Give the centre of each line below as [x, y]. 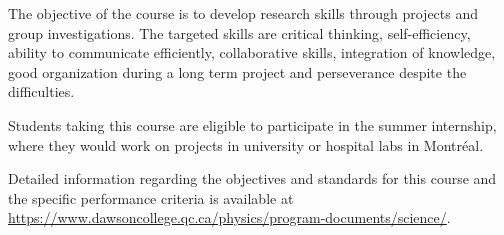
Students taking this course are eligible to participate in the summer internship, [252, 124]
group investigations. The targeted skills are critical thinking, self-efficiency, [239, 32]
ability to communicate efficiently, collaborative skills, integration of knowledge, [252, 52]
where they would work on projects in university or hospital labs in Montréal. [246, 144]
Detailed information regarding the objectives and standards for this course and [252, 178]
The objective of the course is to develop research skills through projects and [243, 13]
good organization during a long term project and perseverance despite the [237, 71]
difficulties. [41, 91]
